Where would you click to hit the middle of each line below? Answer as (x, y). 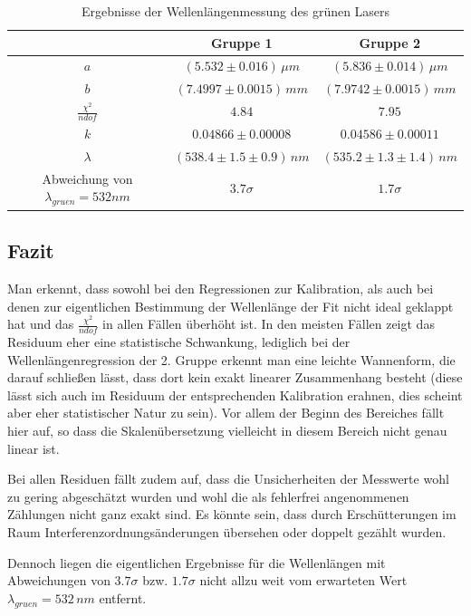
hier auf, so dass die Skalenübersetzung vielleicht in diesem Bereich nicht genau (227, 430)
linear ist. (34, 448)
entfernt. (123, 597)
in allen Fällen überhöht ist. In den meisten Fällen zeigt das (269, 324)
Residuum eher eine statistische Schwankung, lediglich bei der (179, 342)
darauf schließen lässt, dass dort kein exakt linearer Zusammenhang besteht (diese (235, 377)
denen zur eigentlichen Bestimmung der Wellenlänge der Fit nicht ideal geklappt (231, 306)
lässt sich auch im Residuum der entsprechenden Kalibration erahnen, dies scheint (235, 395)
